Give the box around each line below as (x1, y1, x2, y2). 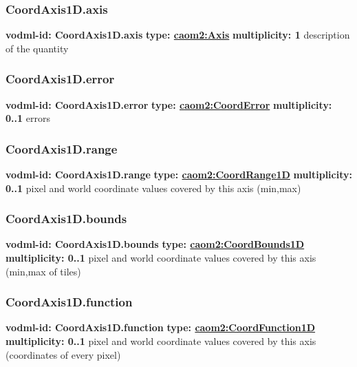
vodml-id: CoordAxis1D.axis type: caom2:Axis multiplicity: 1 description (6, 28, 350, 42)
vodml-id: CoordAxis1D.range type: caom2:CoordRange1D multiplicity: (6, 167, 352, 182)
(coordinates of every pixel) (6, 347, 121, 361)
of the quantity (6, 41, 69, 55)
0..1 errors (6, 111, 50, 125)
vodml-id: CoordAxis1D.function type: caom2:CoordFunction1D (6, 320, 316, 335)
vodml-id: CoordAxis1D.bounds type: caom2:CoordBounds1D (6, 237, 305, 251)
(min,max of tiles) (6, 264, 81, 278)
